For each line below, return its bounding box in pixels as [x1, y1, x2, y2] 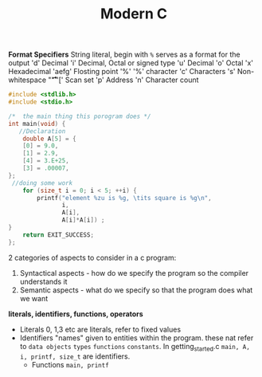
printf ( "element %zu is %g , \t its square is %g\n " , [37, 194, 213, 202]
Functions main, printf [31, 360, 109, 370]
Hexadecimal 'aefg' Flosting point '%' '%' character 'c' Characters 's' [8, 67, 237, 77]
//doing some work [11, 179, 73, 187]
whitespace [8, 75, 46, 84]
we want [19, 293, 49, 303]
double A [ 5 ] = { [22, 135, 77, 143]
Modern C [100, 5, 167, 23]
